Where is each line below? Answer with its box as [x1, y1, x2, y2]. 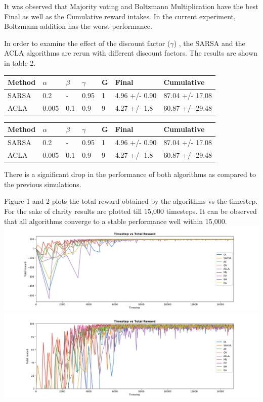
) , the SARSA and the [173, 37, 245, 48]
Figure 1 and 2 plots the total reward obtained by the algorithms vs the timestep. [4, 196, 258, 206]
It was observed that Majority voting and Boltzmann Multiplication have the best [4, 1, 258, 11]
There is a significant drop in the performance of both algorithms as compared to [4, 169, 256, 180]
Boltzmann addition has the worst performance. [4, 21, 152, 31]
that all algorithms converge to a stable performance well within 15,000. [4, 215, 227, 226]
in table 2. [4, 57, 36, 68]
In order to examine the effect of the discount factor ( [4, 37, 170, 48]
